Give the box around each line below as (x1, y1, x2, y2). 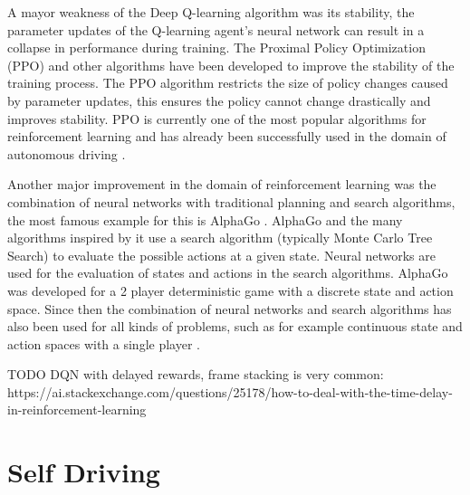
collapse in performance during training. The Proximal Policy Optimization (7, 38, 426, 57)
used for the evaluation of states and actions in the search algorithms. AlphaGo (7, 263, 448, 282)
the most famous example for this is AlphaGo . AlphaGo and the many (7, 210, 403, 229)
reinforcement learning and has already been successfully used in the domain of (7, 127, 446, 146)
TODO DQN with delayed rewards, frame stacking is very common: (7, 365, 384, 384)
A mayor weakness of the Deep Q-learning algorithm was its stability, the (7, 3, 415, 21)
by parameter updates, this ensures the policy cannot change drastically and (7, 90, 431, 109)
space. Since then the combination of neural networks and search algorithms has (7, 299, 452, 318)
